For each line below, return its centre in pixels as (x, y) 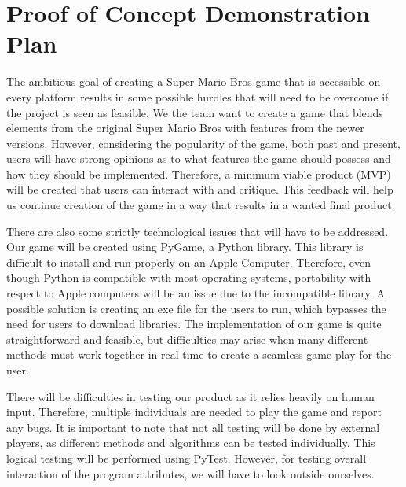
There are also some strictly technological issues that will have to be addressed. (198, 231)
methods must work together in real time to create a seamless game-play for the (199, 354)
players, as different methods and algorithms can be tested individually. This (191, 443)
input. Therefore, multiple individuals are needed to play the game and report (194, 412)
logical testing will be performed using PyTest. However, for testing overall (187, 457)
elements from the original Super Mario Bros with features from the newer (185, 128)
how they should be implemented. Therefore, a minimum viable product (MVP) (199, 173)
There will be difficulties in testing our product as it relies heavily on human (190, 396)
